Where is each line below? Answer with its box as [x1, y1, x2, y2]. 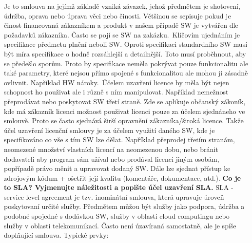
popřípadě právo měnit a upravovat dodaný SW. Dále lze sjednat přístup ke [4, 163, 231, 173]
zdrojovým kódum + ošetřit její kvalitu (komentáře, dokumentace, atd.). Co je [4, 172, 241, 183]
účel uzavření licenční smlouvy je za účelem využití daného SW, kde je [4, 125, 215, 135]
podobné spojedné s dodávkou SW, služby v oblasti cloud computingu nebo [4, 211, 230, 221]
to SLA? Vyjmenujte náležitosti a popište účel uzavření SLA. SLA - [4, 182, 233, 192]
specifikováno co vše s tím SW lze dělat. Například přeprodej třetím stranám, [4, 134, 235, 145]
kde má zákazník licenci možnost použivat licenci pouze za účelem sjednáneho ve [4, 106, 245, 116]
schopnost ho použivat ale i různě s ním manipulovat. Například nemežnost [4, 87, 229, 97]
